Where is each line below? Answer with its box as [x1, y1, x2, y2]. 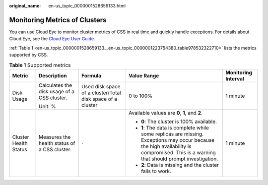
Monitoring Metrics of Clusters [9, 15, 107, 24]
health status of [38, 139, 75, 146]
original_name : [9, 3, 41, 8]
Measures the [38, 133, 71, 140]
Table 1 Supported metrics [9, 62, 71, 68]
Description [38, 72, 67, 79]
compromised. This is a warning [141, 149, 216, 156]
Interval [225, 75, 244, 82]
